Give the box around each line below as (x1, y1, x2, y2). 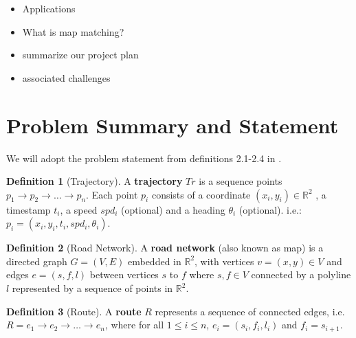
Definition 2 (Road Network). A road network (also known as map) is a (6, 240, 324, 255)
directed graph (6, 253, 67, 268)
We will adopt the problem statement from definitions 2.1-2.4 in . (6, 150, 282, 165)
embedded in (127, 253, 181, 268)
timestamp (6, 202, 51, 216)
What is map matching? (22, 24, 124, 38)
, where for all (104, 317, 164, 332)
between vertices (89, 267, 159, 282)
